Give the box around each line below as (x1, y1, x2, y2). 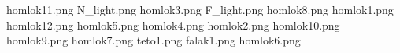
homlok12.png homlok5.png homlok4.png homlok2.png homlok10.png (6, 16, 340, 33)
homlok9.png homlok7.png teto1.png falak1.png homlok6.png (6, 32, 301, 48)
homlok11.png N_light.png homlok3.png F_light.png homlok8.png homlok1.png (6, 2, 394, 17)
